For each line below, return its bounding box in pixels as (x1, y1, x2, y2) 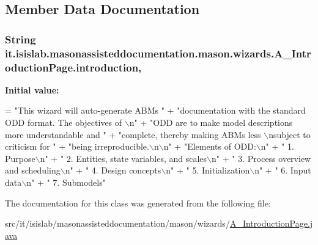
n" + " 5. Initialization (166, 164, 250, 177)
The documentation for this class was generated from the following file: (5, 196, 271, 209)
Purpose (5, 152, 35, 164)
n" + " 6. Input (254, 164, 311, 177)
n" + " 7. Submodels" (26, 176, 106, 188)
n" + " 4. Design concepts (65, 164, 161, 177)
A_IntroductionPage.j (229, 217, 313, 230)
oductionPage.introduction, (5, 59, 142, 75)
